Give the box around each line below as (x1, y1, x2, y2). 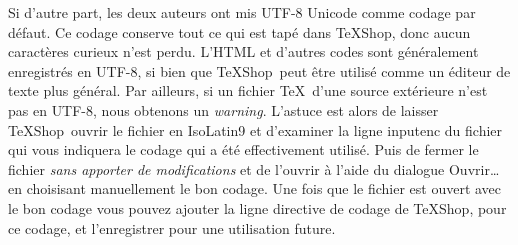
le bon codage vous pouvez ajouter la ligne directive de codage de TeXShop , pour (8, 197, 507, 218)
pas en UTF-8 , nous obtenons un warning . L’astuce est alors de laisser (8, 99, 439, 120)
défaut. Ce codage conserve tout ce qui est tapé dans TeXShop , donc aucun (8, 21, 471, 42)
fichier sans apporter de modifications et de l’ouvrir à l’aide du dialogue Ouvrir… (8, 158, 500, 179)
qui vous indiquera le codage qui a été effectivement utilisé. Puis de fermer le (8, 139, 479, 160)
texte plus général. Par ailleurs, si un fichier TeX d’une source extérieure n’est (8, 80, 488, 101)
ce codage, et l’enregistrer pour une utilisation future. (8, 217, 336, 238)
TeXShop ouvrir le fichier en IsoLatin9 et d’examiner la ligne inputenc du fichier (8, 119, 503, 140)
